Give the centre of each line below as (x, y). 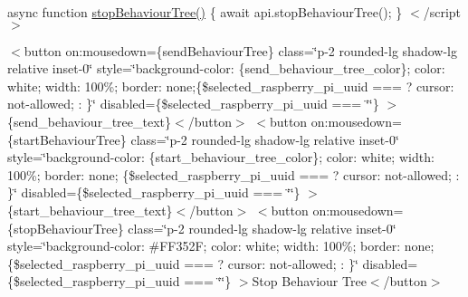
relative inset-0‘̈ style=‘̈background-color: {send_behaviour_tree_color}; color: (226, 68)
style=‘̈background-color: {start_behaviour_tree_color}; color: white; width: (221, 157)
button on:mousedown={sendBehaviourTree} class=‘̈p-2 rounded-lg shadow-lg (240, 50)
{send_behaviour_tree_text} (90, 121)
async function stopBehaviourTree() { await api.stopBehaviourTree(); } (205, 12)
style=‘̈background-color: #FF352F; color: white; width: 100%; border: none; (221, 246)
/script (442, 12)
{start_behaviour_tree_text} (90, 210)
